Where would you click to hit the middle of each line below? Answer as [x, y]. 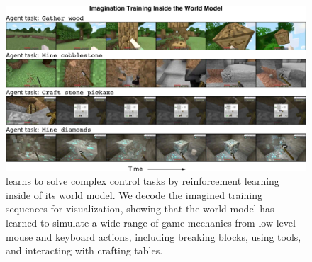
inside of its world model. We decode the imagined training [134, 194]
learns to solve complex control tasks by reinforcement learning [143, 181]
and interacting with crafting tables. [84, 250]
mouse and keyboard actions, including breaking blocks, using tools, [154, 236]
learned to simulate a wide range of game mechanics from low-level [151, 222]
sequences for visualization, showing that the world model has [140, 209]
